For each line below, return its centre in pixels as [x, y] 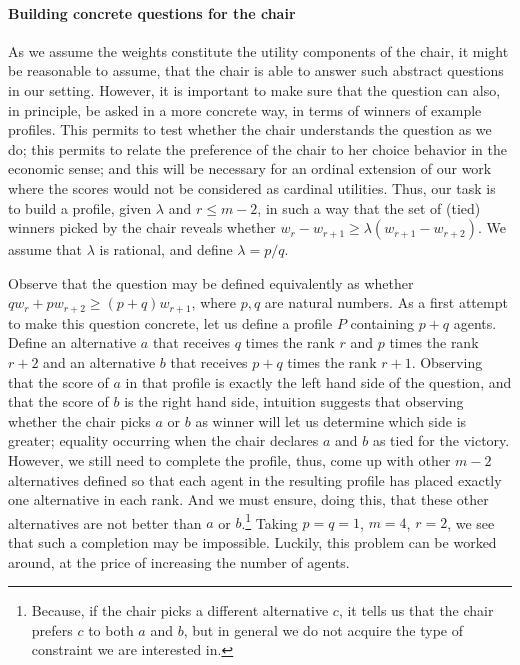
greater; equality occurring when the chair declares [163, 440]
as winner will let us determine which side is [331, 420]
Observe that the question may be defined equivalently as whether [211, 282]
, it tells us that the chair [416, 610]
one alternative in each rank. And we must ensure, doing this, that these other [248, 499]
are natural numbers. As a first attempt [386, 302]
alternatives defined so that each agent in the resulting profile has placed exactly [255, 479]
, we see [471, 522]
